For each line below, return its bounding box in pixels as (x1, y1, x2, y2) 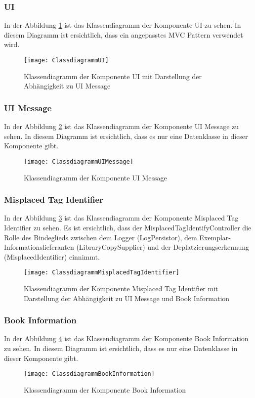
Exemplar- (199, 232, 231, 242)
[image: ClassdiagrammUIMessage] (24, 158, 133, 165)
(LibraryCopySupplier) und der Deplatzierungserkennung (76, 242, 250, 252)
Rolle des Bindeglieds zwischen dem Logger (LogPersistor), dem (4, 232, 197, 242)
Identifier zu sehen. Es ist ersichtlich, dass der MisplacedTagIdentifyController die (4, 222, 252, 232)
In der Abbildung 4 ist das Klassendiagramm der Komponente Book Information (4, 333, 249, 344)
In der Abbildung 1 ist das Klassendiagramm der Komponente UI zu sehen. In (4, 20, 241, 30)
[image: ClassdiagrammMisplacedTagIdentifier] (24, 269, 179, 276)
